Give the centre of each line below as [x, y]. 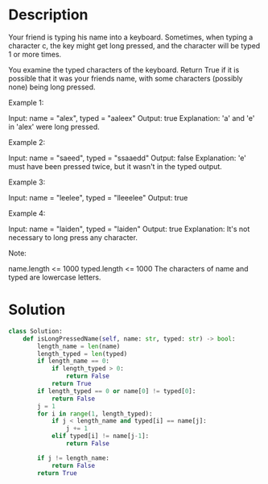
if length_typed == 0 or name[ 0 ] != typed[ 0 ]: [117, 391]
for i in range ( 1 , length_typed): [95, 414]
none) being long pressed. [52, 87]
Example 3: [27, 182]
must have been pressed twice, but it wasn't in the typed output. [115, 166]
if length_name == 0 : [74, 361]
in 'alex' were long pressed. [54, 126]
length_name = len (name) [79, 346]
